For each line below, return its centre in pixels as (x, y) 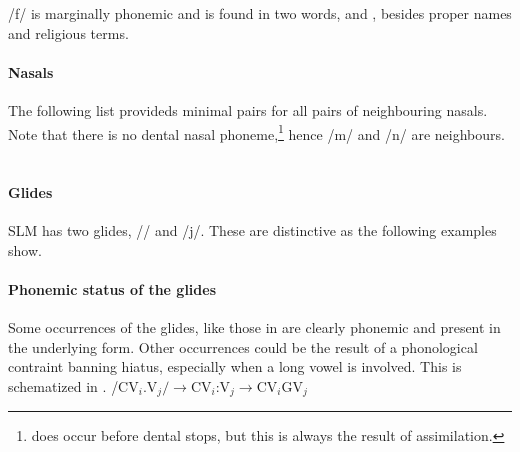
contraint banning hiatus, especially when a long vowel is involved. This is (235, 366)
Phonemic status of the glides (112, 289)
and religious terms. (68, 32)
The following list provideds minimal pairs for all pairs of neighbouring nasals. (248, 109)
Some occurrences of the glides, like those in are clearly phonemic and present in (254, 327)
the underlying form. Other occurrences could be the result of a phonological (243, 346)
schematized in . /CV (73, 385)
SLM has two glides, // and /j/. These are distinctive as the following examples (252, 230)
